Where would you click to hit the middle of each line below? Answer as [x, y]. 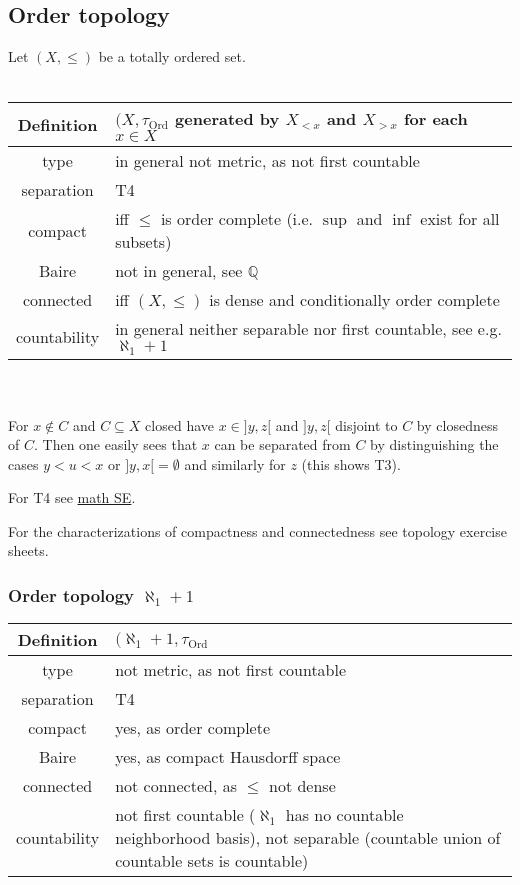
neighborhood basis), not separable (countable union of [308, 838]
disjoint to [366, 424]
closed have [179, 424]
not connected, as [176, 786]
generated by [227, 119]
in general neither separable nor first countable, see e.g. [308, 329]
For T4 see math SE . [72, 497]
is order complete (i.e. [237, 219]
